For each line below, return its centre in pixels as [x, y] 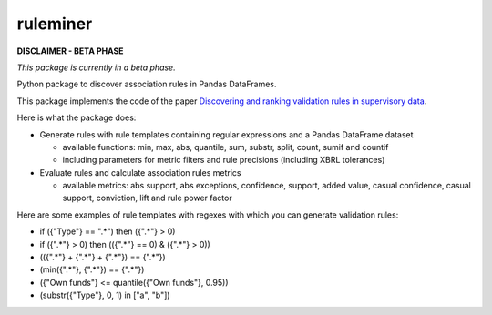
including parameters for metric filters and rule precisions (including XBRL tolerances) [224, 160]
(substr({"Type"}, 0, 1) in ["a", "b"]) [105, 295]
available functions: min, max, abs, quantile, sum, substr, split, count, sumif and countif [225, 147]
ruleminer [55, 24]
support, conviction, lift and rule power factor [147, 198]
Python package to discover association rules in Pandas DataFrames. [147, 84]
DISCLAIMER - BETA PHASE [70, 51]
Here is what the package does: [77, 117]
